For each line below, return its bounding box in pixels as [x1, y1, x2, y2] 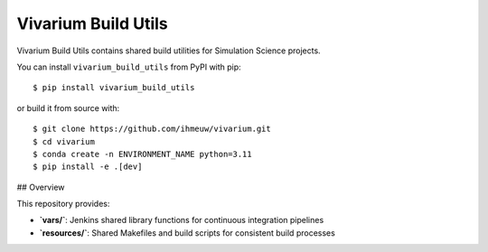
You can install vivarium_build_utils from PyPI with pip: [16, 61, 241, 72]
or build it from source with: [16, 102, 120, 113]
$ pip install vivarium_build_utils [33, 82, 195, 93]
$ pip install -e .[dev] [33, 162, 143, 172]
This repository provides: [16, 199, 110, 210]
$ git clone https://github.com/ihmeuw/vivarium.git [33, 124, 271, 135]
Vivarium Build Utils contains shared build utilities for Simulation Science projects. [16, 45, 321, 56]
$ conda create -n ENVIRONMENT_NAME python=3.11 [33, 149, 252, 159]
